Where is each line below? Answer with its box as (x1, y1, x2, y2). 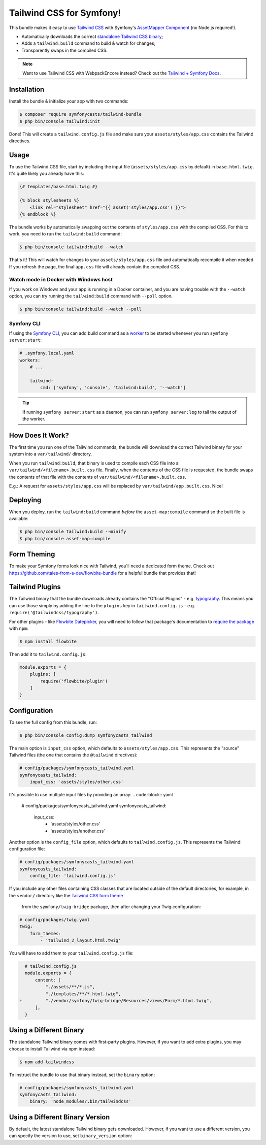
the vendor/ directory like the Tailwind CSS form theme (9, 892, 123, 898)
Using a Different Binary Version (9, 1113, 110, 1121)
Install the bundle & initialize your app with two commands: (9, 98, 129, 104)
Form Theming (9, 550, 55, 558)
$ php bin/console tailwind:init (19, 118, 100, 124)
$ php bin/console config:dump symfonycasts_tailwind (19, 732, 152, 738)
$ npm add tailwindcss (19, 1059, 74, 1065)
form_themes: (30, 931, 62, 936)
